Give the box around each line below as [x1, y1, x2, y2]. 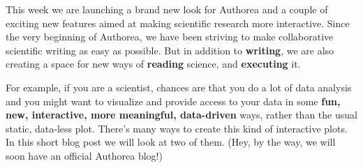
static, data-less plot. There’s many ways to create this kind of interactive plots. [6, 121, 348, 135]
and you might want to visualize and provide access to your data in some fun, [6, 93, 341, 108]
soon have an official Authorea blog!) [6, 148, 163, 162]
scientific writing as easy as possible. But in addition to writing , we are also [6, 43, 334, 57]
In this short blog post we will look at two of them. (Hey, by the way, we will [6, 135, 336, 149]
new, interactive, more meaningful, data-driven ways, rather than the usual [6, 107, 357, 122]
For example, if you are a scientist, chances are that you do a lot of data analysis [6, 79, 352, 94]
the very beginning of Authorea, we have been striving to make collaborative [6, 29, 334, 44]
